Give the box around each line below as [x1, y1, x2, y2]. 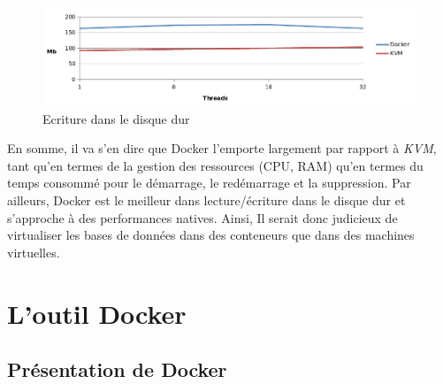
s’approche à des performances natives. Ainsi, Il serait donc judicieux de [7, 208, 398, 227]
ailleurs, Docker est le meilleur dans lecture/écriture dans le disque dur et [7, 190, 406, 209]
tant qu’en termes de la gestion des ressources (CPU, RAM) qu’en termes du [7, 156, 424, 174]
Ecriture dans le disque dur [42, 109, 190, 127]
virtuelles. [7, 242, 60, 261]
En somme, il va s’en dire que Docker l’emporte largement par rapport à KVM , [7, 139, 437, 157]
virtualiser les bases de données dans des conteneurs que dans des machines [7, 226, 415, 244]
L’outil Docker [7, 295, 187, 331]
